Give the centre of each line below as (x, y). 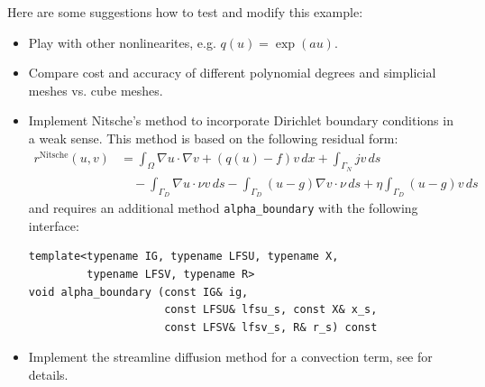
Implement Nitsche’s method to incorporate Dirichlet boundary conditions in (241, 120)
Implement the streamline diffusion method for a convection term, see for (230, 357)
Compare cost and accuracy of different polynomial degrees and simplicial (232, 73)
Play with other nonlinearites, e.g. (122, 42)
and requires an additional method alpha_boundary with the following (223, 208)
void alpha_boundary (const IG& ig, (138, 292)
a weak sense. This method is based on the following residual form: (213, 138)
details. (48, 374)
